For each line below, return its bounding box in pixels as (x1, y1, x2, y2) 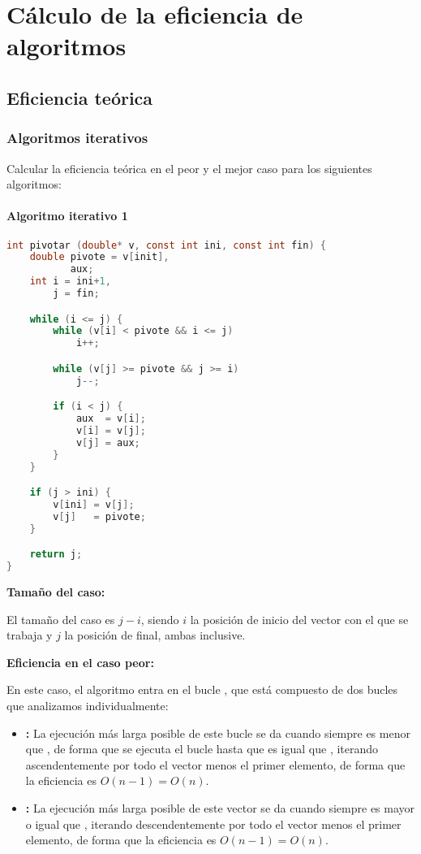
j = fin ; (53, 288, 100, 300)
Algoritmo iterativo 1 (6, 207, 128, 224)
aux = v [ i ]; (75, 413, 146, 425)
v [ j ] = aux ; (75, 436, 140, 449)
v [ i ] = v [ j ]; (75, 425, 146, 437)
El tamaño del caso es (6, 610, 115, 627)
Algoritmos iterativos (6, 128, 148, 148)
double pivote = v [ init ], (29, 251, 170, 263)
